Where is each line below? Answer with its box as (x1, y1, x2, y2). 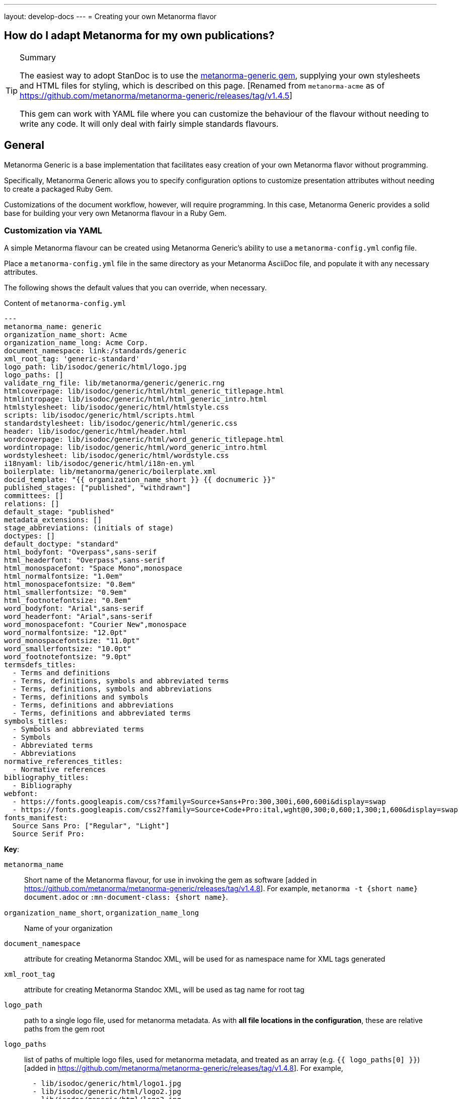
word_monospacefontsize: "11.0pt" (4, 637, 140, 645)
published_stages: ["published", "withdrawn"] (4, 484, 191, 492)
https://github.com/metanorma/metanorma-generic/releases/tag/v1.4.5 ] (20, 90, 292, 101)
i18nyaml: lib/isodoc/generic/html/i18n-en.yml (4, 459, 195, 468)
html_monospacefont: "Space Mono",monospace (4, 564, 183, 573)
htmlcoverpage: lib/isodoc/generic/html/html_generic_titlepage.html (4, 387, 284, 396)
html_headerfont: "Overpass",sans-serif (4, 556, 166, 565)
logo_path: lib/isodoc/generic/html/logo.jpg (4, 363, 187, 371)
